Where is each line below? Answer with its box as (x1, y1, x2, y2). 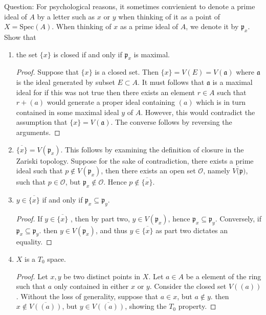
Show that (4, 31, 36, 42)
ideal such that (16, 165, 63, 176)
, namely (203, 165, 230, 176)
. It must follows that (138, 76, 205, 87)
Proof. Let (16, 271, 48, 281)
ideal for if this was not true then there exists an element (16, 86, 195, 97)
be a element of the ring (186, 271, 261, 281)
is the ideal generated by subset (16, 76, 115, 87)
